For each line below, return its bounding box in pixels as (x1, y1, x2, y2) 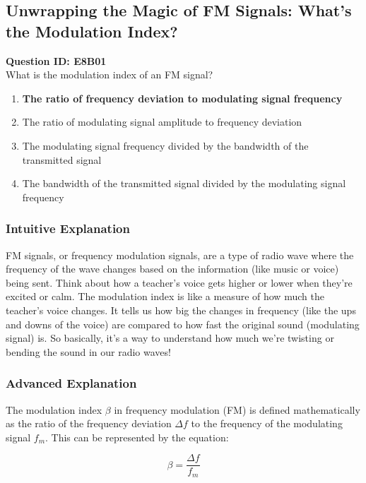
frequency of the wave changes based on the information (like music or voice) (6, 261, 339, 276)
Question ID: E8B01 (6, 53, 107, 68)
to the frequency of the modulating (191, 416, 343, 431)
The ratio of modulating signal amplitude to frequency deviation (22, 114, 302, 129)
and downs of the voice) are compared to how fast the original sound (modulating (6, 316, 360, 331)
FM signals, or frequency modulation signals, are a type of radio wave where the (6, 247, 354, 262)
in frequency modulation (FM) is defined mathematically (114, 402, 360, 417)
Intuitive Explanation (6, 220, 130, 237)
